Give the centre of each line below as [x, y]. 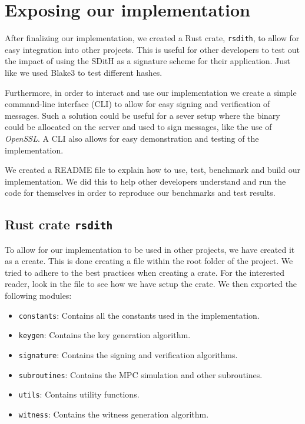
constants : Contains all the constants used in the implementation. [139, 315]
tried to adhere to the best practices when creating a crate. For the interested [145, 272]
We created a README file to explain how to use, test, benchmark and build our [152, 170]
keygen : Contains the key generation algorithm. [105, 335]
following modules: [38, 296]
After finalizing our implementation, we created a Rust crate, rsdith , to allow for [152, 38]
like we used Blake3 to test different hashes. [84, 72]
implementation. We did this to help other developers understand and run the [145, 181]
